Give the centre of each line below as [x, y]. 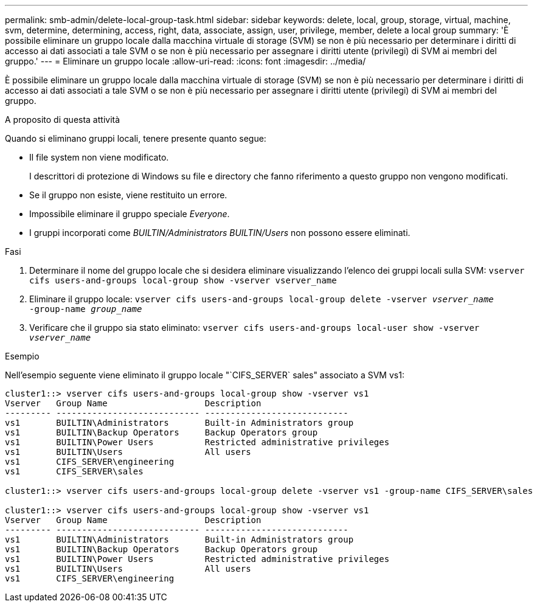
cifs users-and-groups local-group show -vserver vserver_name [183, 280]
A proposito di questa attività [63, 120]
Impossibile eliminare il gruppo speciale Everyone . [130, 214]
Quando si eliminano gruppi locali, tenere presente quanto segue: [136, 138]
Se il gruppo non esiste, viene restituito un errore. [128, 195]
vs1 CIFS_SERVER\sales [74, 471]
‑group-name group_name [86, 309]
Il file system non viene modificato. [99, 157]
